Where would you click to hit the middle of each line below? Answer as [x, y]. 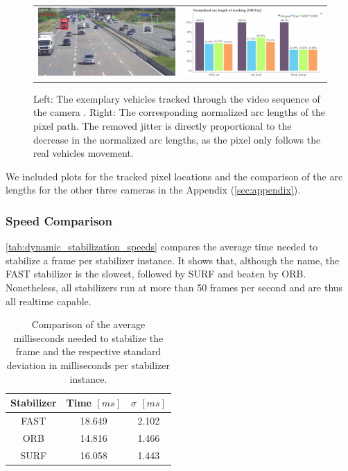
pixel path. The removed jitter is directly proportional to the [163, 126]
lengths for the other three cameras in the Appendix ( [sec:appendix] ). [153, 190]
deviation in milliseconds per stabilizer [88, 365]
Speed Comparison [59, 220]
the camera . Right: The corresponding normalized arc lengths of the [179, 112]
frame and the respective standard [88, 351]
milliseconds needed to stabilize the [88, 337]
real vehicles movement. [84, 153]
